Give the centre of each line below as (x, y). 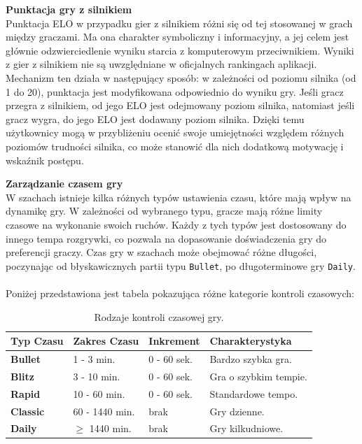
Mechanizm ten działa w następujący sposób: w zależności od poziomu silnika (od (181, 77)
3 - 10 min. (97, 376)
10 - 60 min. (99, 393)
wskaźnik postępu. (45, 160)
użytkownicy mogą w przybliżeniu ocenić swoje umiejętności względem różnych (175, 133)
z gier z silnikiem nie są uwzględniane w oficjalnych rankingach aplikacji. (161, 64)
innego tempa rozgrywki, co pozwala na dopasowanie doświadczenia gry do (166, 238)
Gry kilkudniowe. (246, 428)
